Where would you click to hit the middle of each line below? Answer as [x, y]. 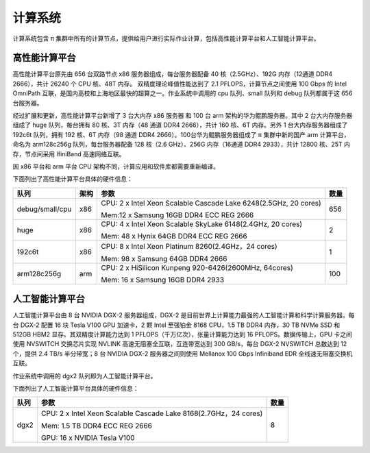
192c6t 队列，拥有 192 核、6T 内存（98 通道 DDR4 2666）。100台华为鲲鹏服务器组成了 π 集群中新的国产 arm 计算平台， [181, 134]
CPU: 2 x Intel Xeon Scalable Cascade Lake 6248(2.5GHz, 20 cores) [211, 203]
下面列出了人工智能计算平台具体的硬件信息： [76, 388]
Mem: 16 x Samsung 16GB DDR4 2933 [163, 280]
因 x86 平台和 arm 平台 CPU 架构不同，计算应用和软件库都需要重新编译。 [116, 166]
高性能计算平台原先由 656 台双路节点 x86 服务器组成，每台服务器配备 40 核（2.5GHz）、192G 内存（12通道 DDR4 [173, 74]
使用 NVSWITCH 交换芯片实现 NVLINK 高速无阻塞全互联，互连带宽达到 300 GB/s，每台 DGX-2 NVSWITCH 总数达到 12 [180, 344]
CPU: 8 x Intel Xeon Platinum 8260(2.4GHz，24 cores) [189, 246]
